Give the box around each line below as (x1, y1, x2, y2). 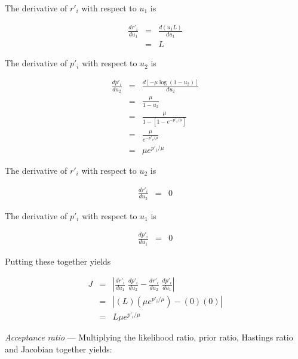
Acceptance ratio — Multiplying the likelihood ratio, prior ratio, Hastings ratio (5, 331, 293, 343)
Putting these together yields (5, 254, 111, 267)
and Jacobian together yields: (5, 343, 112, 355)
